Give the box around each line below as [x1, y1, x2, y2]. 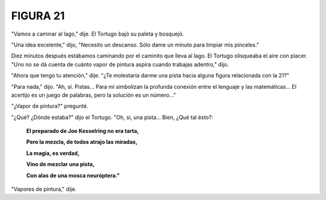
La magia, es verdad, [26, 149, 80, 156]
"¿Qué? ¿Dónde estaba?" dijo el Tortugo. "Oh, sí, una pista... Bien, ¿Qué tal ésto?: [11, 114, 214, 121]
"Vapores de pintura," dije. [11, 185, 77, 193]
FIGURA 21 [11, 9, 65, 22]
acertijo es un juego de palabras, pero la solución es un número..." [11, 91, 176, 98]
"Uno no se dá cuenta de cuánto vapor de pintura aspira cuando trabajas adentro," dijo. [11, 60, 229, 68]
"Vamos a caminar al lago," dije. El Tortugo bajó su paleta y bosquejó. [11, 30, 184, 37]
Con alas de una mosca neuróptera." [26, 172, 120, 179]
